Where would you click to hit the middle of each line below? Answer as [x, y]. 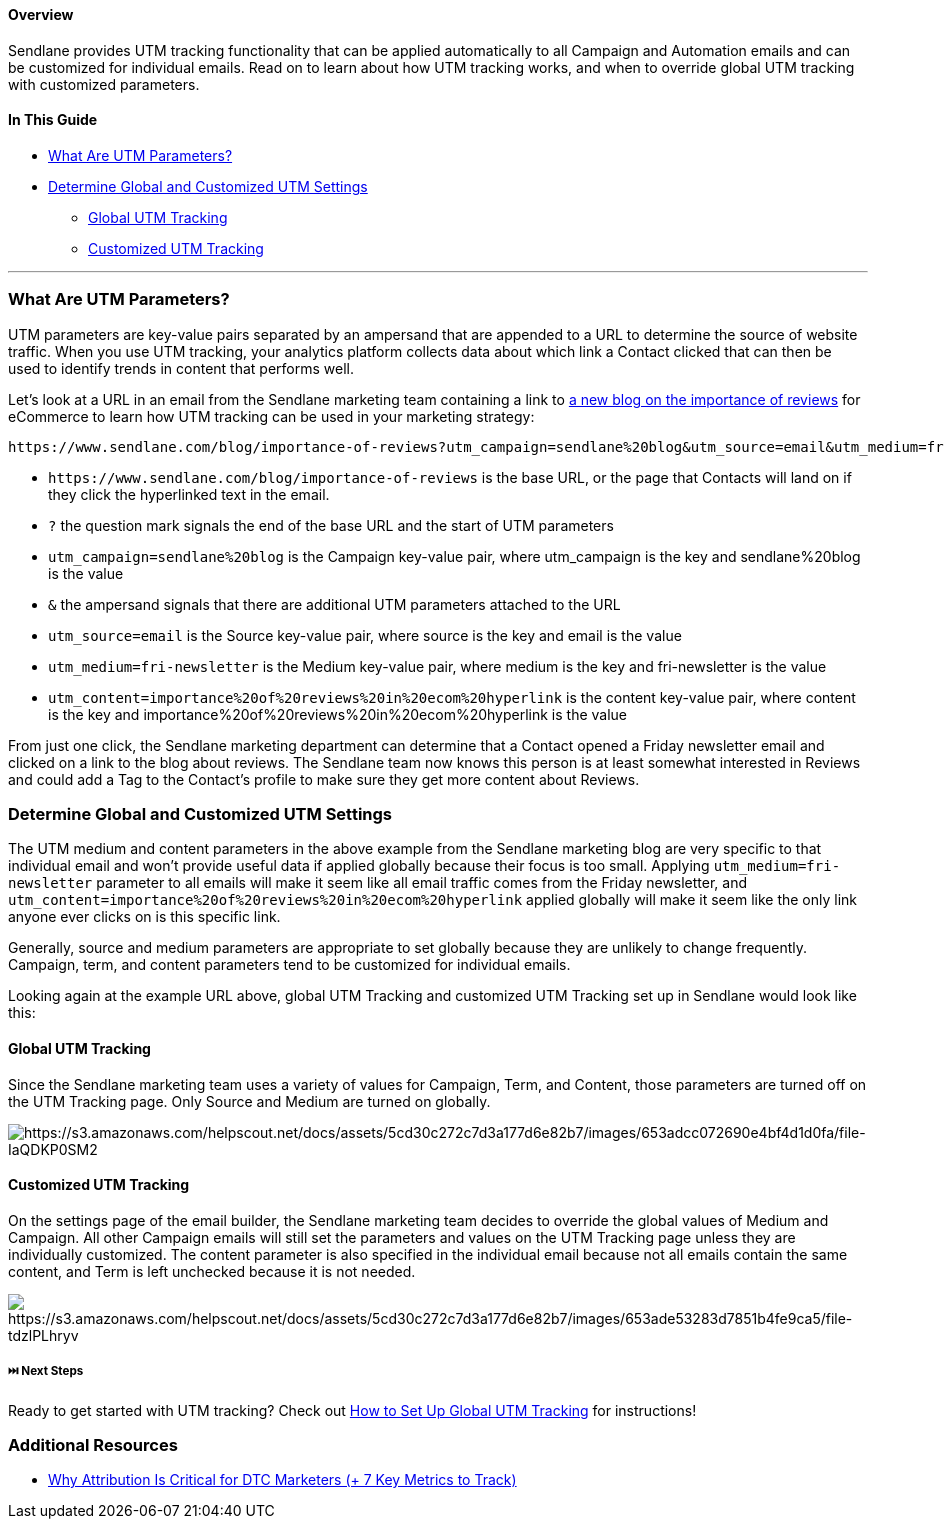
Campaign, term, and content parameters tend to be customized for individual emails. [289, 965]
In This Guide [53, 120]
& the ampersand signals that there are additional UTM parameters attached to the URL [334, 604]
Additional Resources [93, 1444]
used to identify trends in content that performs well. [181, 368]
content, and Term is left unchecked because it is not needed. [212, 1271]
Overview [41, 14]
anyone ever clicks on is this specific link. [144, 917]
